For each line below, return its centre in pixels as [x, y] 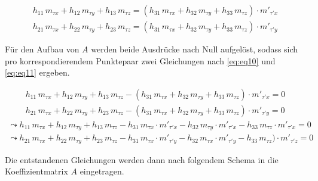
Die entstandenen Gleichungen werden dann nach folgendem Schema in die [142, 159]
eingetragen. [102, 171]
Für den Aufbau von [42, 49]
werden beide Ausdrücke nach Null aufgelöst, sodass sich [195, 49]
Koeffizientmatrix [36, 171]
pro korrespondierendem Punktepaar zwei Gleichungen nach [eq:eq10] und [140, 60]
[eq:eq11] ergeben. [37, 72]
